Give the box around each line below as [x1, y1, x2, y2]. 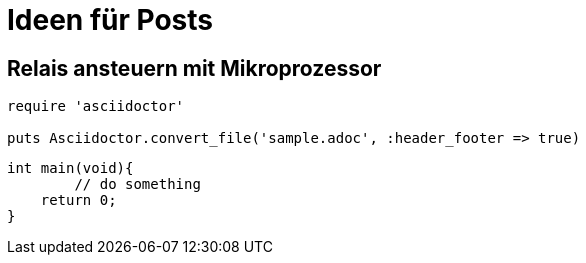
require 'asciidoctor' [7, 98, 185, 115]
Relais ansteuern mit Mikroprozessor [7, 55, 382, 81]
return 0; [40, 192, 117, 209]
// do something [74, 176, 201, 193]
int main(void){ [7, 160, 134, 177]
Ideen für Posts [7, 3, 214, 37]
